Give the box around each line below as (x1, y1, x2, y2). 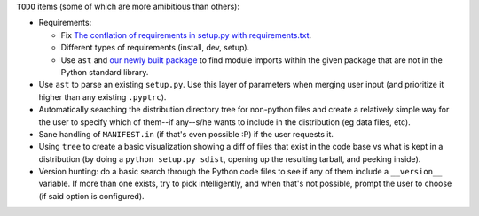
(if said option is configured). (38, 190, 145, 201)
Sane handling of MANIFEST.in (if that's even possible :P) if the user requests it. (38, 128, 334, 139)
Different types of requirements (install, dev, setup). (60, 42, 250, 53)
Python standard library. (60, 66, 149, 77)
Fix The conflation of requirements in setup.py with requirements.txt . (60, 29, 312, 40)
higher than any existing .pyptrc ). (38, 91, 167, 102)
